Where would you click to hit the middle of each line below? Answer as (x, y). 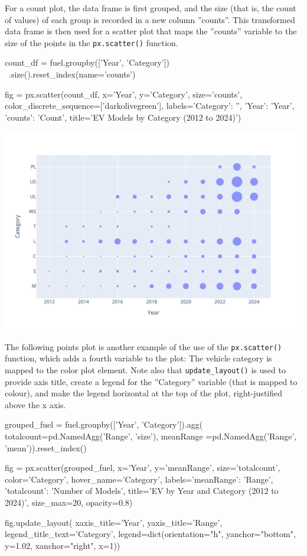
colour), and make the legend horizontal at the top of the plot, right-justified (144, 393)
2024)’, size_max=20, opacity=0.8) (69, 502)
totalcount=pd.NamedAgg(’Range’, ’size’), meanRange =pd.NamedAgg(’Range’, (151, 436)
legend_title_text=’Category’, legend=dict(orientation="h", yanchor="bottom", (150, 534)
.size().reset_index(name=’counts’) (72, 74)
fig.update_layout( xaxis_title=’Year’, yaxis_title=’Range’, (114, 522)
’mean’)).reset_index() (46, 447)
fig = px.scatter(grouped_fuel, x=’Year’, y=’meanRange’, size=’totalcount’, (143, 468)
